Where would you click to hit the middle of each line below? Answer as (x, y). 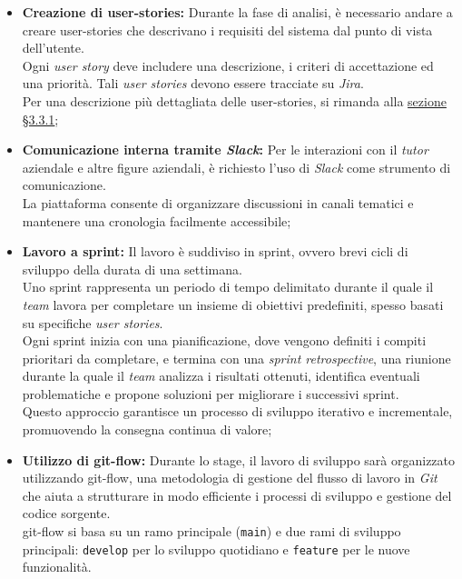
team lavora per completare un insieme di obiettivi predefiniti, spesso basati (233, 304)
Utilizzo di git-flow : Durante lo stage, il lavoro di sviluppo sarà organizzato (239, 459)
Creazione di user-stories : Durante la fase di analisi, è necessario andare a (237, 12)
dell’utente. (53, 48)
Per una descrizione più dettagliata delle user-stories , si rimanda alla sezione (234, 100)
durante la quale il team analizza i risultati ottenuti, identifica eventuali (221, 376)
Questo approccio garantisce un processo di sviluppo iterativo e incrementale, (237, 411)
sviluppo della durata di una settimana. (132, 269)
